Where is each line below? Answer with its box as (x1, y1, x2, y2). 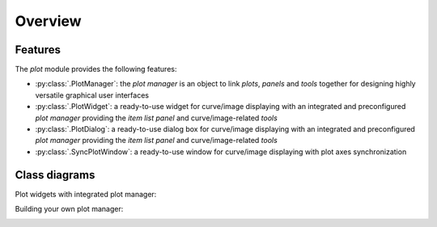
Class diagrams (15, 168, 95, 182)
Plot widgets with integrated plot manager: (15, 189, 157, 199)
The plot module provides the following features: (15, 65, 177, 74)
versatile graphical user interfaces (35, 90, 150, 100)
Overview (15, 12, 82, 30)
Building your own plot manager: (15, 204, 124, 214)
